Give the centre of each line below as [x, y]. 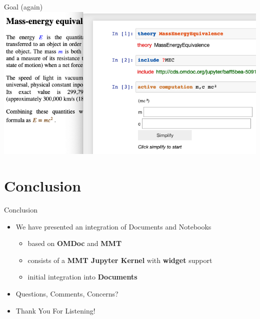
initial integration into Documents [82, 277]
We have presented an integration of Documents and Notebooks [113, 226]
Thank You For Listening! [55, 310]
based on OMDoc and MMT [75, 243]
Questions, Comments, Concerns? [67, 293]
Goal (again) [23, 6]
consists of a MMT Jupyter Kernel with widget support [120, 260]
